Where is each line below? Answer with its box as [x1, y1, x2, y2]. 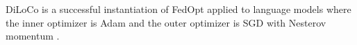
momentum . [6, 29, 60, 43]
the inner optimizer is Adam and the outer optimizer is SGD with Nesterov [6, 15, 326, 29]
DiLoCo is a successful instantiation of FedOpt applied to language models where [6, 2, 351, 16]
